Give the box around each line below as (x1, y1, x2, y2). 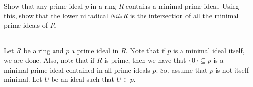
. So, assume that (156, 64, 208, 74)
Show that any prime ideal (4, 1, 83, 11)
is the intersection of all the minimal (130, 10, 239, 20)
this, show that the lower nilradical (4, 10, 108, 20)
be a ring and (23, 45, 64, 56)
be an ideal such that (51, 74, 114, 84)
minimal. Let (4, 74, 42, 84)
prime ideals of (4, 20, 48, 30)
